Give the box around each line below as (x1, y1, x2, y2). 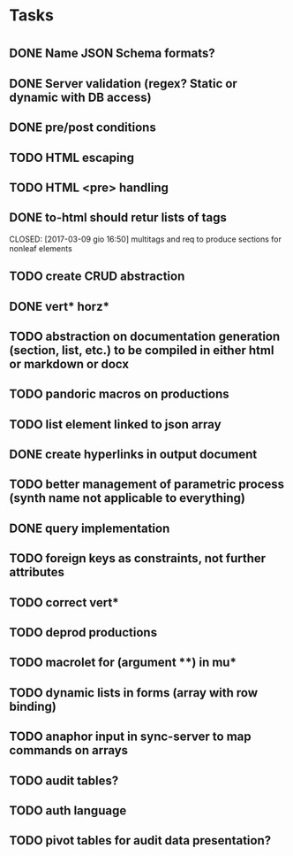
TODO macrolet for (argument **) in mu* (9, 655, 237, 670)
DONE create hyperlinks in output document (9, 447, 258, 462)
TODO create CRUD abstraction (9, 269, 185, 284)
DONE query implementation (9, 521, 170, 536)
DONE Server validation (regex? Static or (9, 76, 238, 91)
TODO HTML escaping (9, 150, 135, 165)
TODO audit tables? (9, 773, 119, 788)
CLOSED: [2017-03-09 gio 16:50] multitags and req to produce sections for (9, 234, 282, 244)
